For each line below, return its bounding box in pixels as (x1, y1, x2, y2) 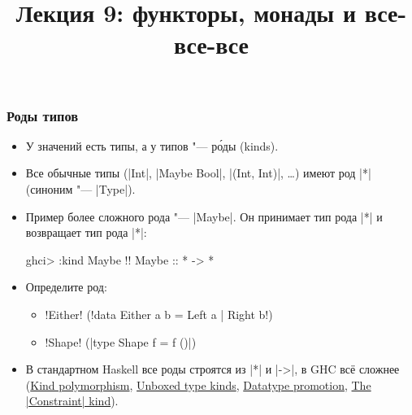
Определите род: (25, 278, 107, 295)
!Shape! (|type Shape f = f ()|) (45, 333, 197, 350)
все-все (173, 28, 249, 61)
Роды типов (7, 105, 79, 125)
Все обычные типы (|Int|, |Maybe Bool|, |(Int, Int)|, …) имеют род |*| (25, 164, 371, 181)
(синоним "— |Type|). (25, 181, 136, 198)
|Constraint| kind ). (25, 392, 119, 409)
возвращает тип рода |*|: (25, 224, 147, 241)
